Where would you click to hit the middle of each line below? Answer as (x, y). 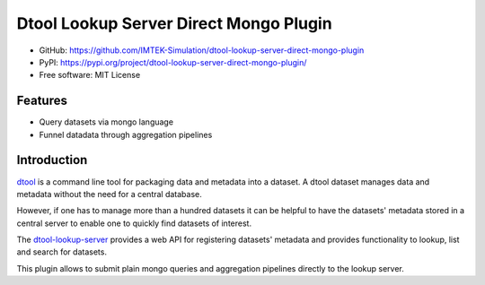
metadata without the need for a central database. (109, 194)
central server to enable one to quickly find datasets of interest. (134, 223)
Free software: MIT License (90, 75)
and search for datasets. (62, 252)
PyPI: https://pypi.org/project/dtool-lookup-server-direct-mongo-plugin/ (173, 62)
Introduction (52, 160)
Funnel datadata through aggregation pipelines (126, 134)
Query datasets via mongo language (106, 122)
